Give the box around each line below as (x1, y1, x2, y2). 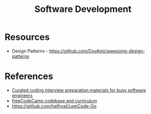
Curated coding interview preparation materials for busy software (11, 87, 146, 93)
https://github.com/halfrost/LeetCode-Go (11, 103, 97, 109)
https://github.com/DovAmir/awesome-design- (49, 48, 145, 54)
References (4, 71, 53, 82)
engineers (11, 92, 33, 98)
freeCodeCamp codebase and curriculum (11, 98, 97, 104)
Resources (4, 31, 50, 43)
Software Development (34, 3, 132, 15)
